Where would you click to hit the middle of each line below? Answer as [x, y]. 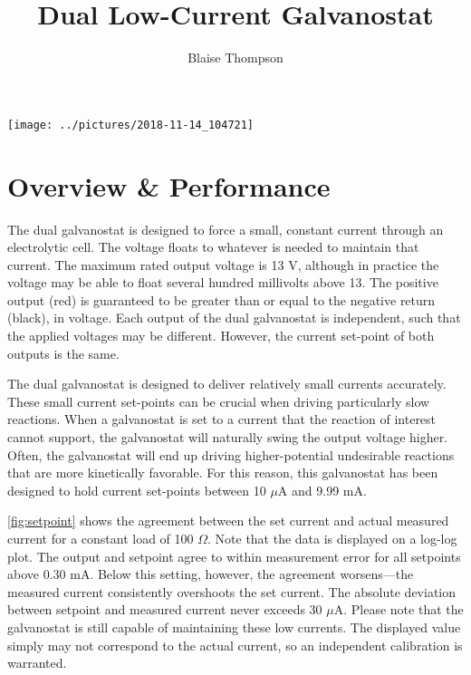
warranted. [37, 663]
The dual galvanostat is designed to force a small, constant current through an [226, 229]
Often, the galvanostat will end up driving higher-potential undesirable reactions [231, 454]
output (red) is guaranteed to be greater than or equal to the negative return [221, 299]
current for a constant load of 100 [101, 538]
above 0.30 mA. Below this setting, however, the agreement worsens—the [211, 574]
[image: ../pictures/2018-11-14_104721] [131, 125]
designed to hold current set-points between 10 [137, 490]
